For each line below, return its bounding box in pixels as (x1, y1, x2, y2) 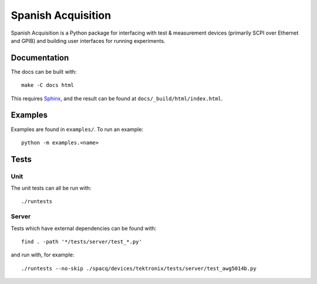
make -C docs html (21, 82, 75, 89)
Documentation (11, 53, 69, 63)
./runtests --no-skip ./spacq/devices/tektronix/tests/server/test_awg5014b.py (21, 265, 257, 272)
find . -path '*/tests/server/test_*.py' (21, 238, 142, 245)
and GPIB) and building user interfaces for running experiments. (11, 37, 166, 44)
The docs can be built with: (11, 68, 77, 75)
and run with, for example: (11, 251, 75, 258)
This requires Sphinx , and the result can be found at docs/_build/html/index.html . (11, 94, 223, 102)
